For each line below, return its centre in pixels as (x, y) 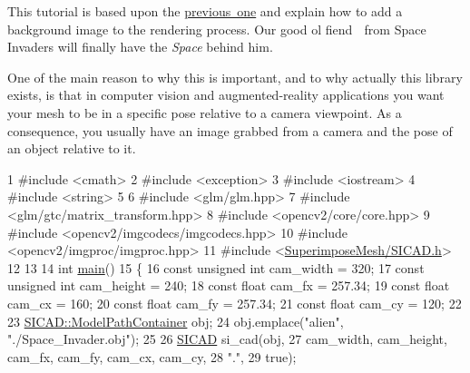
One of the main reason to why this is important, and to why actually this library (235, 77)
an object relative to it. (72, 148)
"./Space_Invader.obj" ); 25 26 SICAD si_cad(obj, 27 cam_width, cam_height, (227, 339)
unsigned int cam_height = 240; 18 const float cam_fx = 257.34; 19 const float (229, 285)
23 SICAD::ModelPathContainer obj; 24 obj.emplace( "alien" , (176, 321)
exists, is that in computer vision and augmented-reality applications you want (226, 95)
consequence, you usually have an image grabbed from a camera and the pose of (230, 130)
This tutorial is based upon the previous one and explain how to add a (205, 11)
